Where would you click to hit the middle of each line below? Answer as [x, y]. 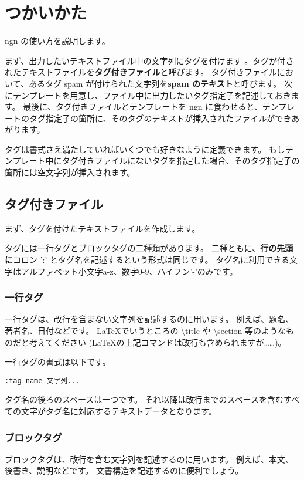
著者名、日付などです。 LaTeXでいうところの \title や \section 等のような [146, 331]
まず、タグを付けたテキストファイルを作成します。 [103, 228]
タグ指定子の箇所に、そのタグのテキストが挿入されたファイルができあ [164, 118]
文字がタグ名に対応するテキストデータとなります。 [119, 411]
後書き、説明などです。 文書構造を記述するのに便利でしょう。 [124, 470]
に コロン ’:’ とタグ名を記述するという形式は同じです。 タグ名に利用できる [147, 260]
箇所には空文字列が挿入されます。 [70, 172]
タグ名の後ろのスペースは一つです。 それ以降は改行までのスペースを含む [144, 399]
